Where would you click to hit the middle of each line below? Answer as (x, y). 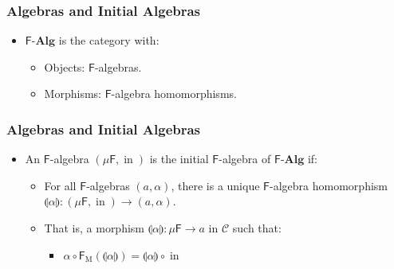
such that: (257, 228)
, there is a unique (215, 185)
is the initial (179, 159)
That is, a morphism (95, 228)
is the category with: (109, 40)
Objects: (65, 66)
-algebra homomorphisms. (174, 94)
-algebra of (245, 159)
